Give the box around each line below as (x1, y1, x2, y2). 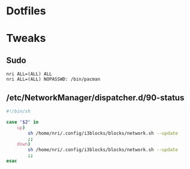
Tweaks (6, 32, 46, 45)
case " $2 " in (6, 119, 39, 125)
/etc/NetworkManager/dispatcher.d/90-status (6, 93, 185, 103)
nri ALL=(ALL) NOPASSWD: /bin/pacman (6, 76, 101, 82)
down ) (17, 142, 31, 148)
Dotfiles (6, 4, 46, 18)
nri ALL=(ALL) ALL (6, 71, 52, 77)
